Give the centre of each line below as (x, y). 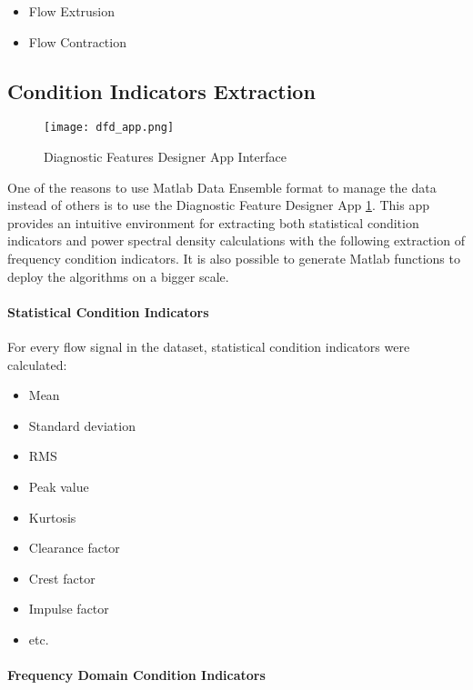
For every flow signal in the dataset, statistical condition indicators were (209, 346)
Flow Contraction (77, 41)
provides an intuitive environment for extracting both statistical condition (213, 222)
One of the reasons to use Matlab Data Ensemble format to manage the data (222, 187)
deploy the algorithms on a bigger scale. (118, 276)
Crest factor (62, 578)
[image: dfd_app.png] (109, 128)
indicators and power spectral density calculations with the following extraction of (236, 240)
